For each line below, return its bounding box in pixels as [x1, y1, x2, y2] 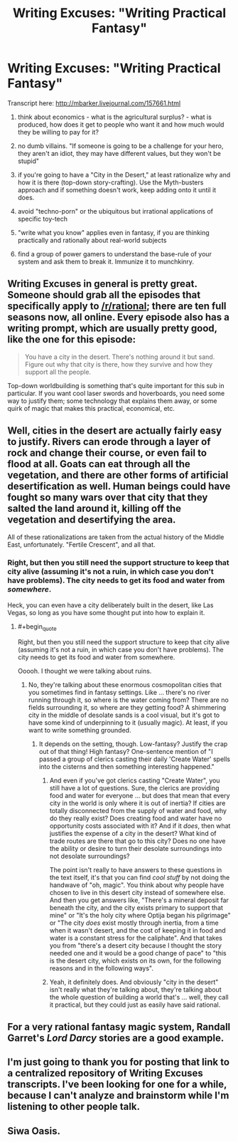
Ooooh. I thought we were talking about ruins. [17, 666, 152, 675]
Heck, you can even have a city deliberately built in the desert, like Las [7, 600, 214, 609]
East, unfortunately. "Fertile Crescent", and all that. [7, 540, 156, 549]
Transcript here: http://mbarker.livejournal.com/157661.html [7, 98, 181, 108]
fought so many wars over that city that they [7, 491, 208, 503]
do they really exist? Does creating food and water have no [49, 814, 222, 822]
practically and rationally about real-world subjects [17, 236, 167, 244]
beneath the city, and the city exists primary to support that [49, 903, 224, 912]
